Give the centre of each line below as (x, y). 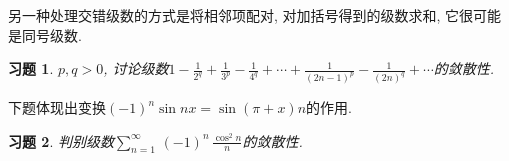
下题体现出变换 (57, 107)
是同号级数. (45, 34)
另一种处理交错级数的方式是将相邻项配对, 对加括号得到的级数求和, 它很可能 (255, 15)
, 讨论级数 (136, 68)
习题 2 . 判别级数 (61, 140)
